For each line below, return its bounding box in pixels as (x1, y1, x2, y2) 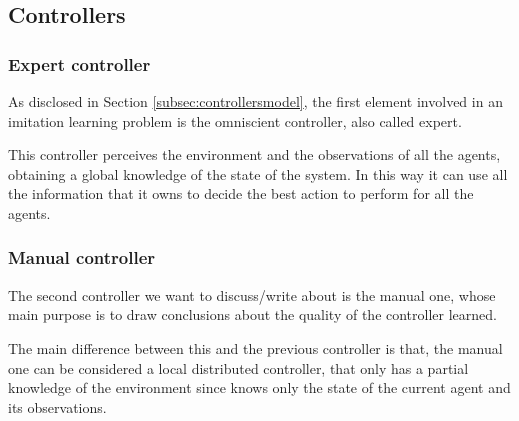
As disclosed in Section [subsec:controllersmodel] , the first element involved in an (8, 91, 503, 111)
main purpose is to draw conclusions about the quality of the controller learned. (8, 304, 497, 325)
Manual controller (8, 245, 156, 270)
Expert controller (8, 51, 151, 76)
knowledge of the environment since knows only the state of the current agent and (8, 377, 511, 398)
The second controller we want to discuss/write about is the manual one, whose (8, 284, 496, 305)
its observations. (8, 396, 107, 417)
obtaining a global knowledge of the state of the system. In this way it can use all (8, 163, 508, 184)
